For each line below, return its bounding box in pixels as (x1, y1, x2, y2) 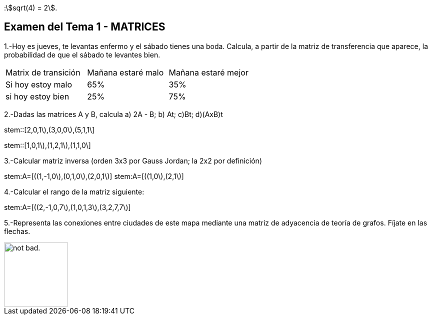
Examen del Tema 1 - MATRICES (4, 20, 165, 33)
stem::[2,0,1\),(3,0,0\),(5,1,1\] (4, 125, 95, 134)
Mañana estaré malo (87, 67, 164, 77)
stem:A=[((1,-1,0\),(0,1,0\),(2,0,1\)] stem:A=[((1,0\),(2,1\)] (4, 171, 184, 180)
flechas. (4, 226, 30, 235)
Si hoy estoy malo (5, 79, 72, 89)
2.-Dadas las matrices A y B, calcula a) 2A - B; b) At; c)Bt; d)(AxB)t (4, 109, 223, 118)
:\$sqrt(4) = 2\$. (4, 3, 57, 12)
